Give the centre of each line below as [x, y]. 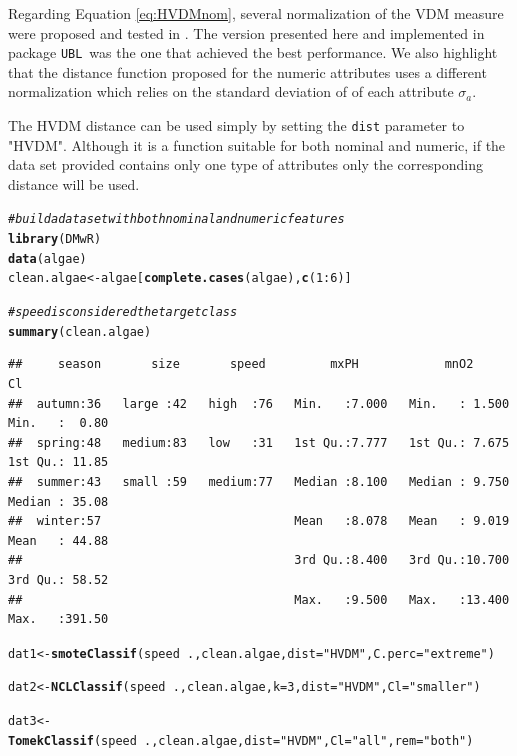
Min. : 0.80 [58, 423]
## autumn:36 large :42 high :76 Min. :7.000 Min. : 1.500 [259, 403]
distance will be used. [74, 183]
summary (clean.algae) [80, 331]
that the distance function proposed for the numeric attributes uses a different [247, 71]
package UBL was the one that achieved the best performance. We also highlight [253, 52]
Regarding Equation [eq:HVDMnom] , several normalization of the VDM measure [256, 13]
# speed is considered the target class [123, 312]
